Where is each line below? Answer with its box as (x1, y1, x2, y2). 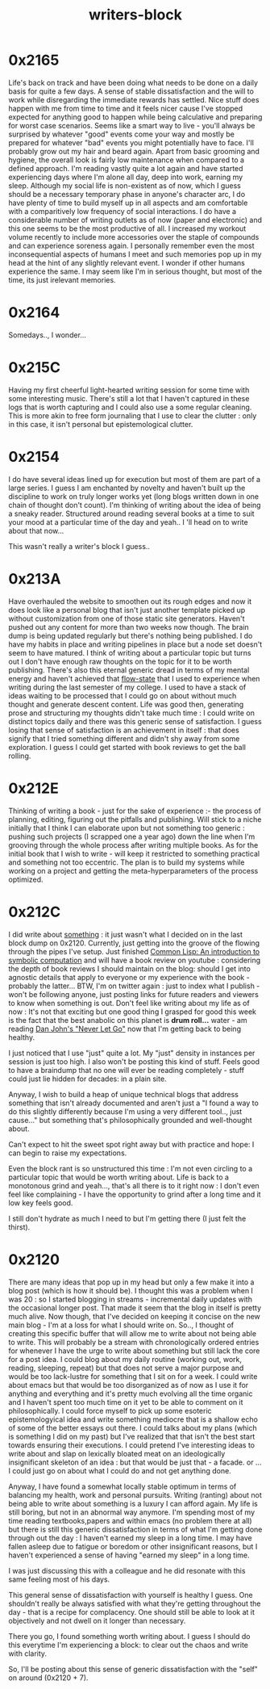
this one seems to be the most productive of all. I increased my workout (8, 224, 247, 233)
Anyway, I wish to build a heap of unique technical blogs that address (8, 1089, 239, 1099)
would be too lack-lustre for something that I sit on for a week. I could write (8, 1371, 258, 1381)
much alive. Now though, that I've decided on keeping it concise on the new (8, 1311, 260, 1321)
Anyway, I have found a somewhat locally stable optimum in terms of (8, 1482, 237, 1491)
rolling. (8, 751, 31, 761)
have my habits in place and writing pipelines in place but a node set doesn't (8, 639, 263, 649)
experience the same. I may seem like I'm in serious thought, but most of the (8, 266, 263, 276)
